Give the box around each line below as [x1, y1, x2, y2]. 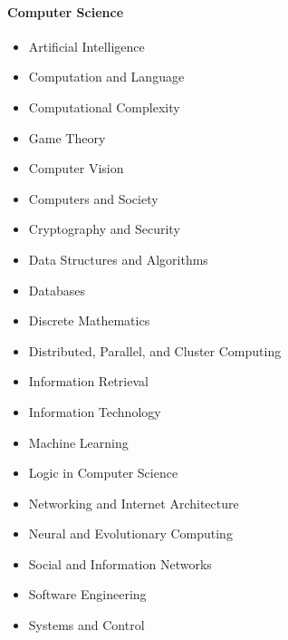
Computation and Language [28, 67, 185, 86]
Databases [28, 280, 85, 299]
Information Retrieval [28, 372, 149, 391]
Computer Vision [28, 159, 124, 178]
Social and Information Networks [28, 554, 212, 573]
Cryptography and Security [28, 219, 180, 238]
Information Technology [28, 402, 161, 421]
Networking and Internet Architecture [28, 493, 239, 512]
